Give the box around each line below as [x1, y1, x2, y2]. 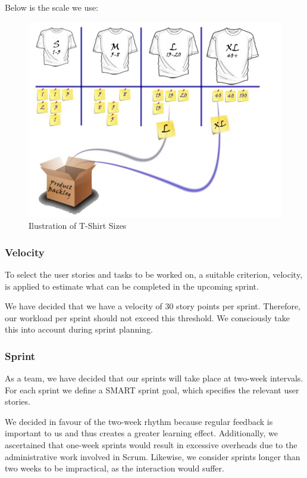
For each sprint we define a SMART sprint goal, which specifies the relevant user [5, 383, 299, 396]
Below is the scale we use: [5, 1, 99, 13]
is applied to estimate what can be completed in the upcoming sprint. [5, 280, 259, 292]
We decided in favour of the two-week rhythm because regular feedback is [5, 415, 273, 427]
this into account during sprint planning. [5, 323, 153, 336]
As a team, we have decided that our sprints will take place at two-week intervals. [5, 372, 303, 384]
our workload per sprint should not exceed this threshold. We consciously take [5, 311, 290, 324]
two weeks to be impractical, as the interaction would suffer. [5, 462, 224, 474]
